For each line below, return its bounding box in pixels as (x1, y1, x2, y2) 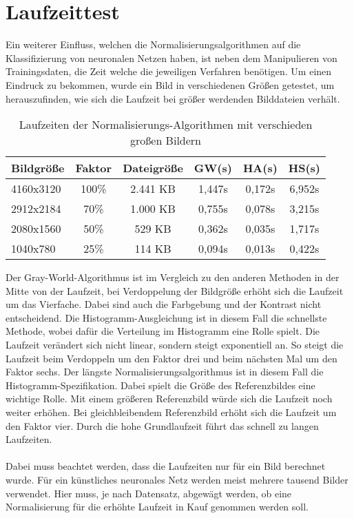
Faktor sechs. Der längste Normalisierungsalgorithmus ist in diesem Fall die (6, 364, 324, 379)
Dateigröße (123, 160, 183, 176)
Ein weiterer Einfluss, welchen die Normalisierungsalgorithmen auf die (6, 37, 301, 52)
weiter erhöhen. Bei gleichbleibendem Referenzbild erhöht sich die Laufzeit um (6, 405, 337, 419)
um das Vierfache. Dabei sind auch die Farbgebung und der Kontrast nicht (6, 297, 322, 311)
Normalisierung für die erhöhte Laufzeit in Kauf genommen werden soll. (6, 499, 309, 514)
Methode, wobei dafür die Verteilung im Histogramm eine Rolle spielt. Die (6, 324, 320, 338)
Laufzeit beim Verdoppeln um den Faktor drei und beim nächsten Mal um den (6, 351, 337, 365)
